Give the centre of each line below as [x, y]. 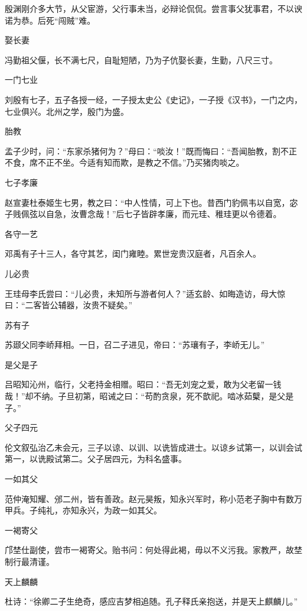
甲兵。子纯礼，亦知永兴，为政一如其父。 [83, 510]
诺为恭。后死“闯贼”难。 [50, 20]
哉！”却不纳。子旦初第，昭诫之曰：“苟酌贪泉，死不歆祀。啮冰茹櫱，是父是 [149, 396]
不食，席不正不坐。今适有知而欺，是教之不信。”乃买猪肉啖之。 [125, 162]
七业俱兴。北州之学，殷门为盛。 [67, 111]
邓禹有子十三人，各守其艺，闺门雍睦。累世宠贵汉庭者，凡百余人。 [133, 253]
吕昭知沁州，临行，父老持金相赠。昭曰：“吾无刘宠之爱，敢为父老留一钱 [143, 384]
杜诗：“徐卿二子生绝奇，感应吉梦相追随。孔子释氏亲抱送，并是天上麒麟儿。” [151, 601]
